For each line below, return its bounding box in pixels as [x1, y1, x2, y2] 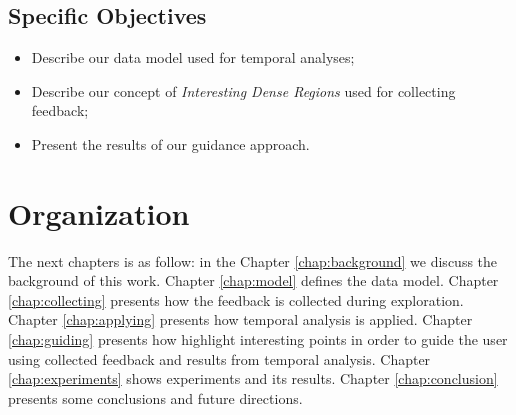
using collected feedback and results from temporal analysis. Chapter [8, 348, 431, 369]
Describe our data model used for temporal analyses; [31, 47, 355, 68]
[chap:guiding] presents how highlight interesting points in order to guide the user [8, 329, 508, 350]
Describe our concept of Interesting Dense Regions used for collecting [31, 80, 456, 101]
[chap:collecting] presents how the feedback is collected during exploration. [8, 289, 464, 310]
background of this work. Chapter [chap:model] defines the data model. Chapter [8, 270, 499, 291]
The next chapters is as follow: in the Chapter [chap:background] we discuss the [8, 250, 498, 271]
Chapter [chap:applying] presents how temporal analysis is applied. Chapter [8, 309, 473, 330]
